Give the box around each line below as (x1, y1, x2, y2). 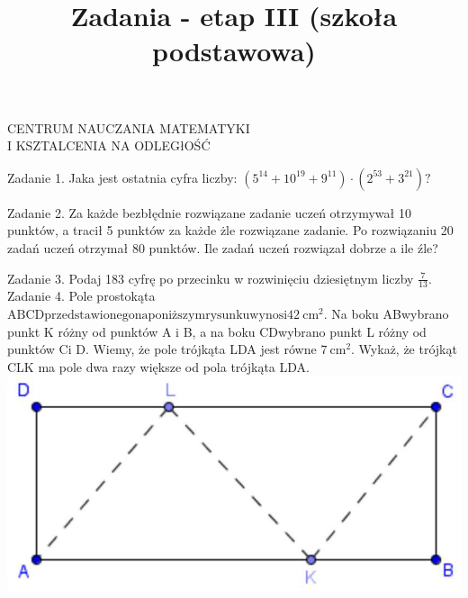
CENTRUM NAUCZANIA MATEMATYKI (7, 118, 250, 137)
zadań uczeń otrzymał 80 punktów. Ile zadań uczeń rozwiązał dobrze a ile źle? (7, 238, 438, 257)
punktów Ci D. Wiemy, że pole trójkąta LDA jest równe (7, 340, 317, 358)
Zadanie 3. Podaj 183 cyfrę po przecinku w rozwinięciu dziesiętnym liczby (7, 268, 414, 287)
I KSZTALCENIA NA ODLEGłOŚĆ (7, 136, 211, 155)
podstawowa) (152, 32, 316, 69)
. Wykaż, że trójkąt (351, 340, 457, 358)
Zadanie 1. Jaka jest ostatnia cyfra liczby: (7, 168, 238, 186)
